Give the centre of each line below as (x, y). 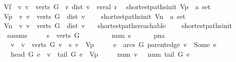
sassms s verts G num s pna (86, 35)
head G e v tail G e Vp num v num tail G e (100, 54)
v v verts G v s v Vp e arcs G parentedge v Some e (113, 44)
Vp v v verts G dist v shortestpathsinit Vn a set (94, 16)
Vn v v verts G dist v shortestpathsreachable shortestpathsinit (118, 25)
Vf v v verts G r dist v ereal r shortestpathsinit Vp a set (107, 6)
